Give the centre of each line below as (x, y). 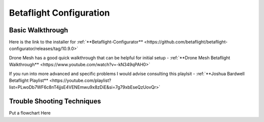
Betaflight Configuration (59, 13)
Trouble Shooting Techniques (55, 101)
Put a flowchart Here (30, 113)
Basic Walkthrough (39, 30)
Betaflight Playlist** (29, 80)
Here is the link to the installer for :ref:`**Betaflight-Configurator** (76, 42)
